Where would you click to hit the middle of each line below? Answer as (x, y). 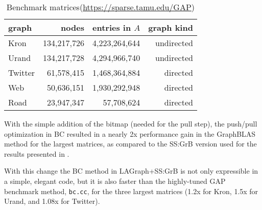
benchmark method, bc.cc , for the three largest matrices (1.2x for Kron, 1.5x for (131, 191)
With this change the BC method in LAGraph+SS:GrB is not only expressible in (131, 171)
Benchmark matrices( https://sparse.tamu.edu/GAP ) (101, 7)
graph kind (171, 27)
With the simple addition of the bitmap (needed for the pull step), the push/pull (131, 123)
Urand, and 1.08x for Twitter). (52, 201)
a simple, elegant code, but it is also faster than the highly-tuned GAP (115, 181)
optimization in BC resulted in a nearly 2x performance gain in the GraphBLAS (130, 133)
